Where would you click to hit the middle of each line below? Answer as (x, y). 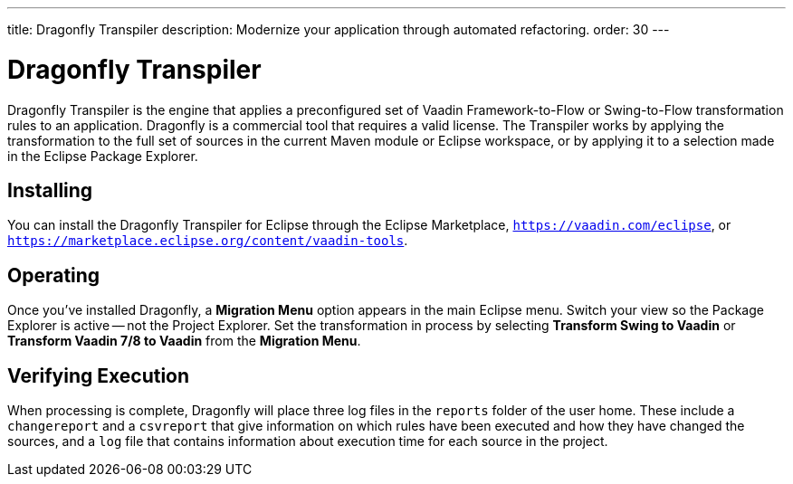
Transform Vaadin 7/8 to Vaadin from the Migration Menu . (184, 341)
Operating (54, 275)
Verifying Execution (99, 375)
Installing (50, 190)
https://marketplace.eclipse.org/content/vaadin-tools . (208, 241)
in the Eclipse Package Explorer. (103, 156)
